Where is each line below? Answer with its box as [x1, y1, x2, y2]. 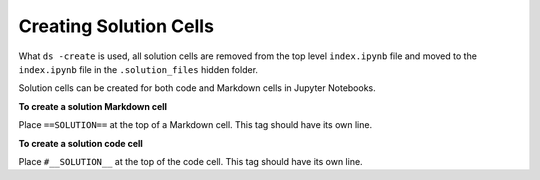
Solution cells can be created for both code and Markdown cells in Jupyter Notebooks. [18, 82, 377, 94]
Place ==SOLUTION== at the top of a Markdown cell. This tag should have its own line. [18, 119, 373, 131]
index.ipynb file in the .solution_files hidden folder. [18, 63, 259, 75]
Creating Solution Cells [18, 15, 215, 37]
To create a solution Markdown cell [18, 100, 168, 112]
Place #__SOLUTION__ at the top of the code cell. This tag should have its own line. [18, 155, 364, 167]
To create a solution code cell [18, 137, 144, 149]
